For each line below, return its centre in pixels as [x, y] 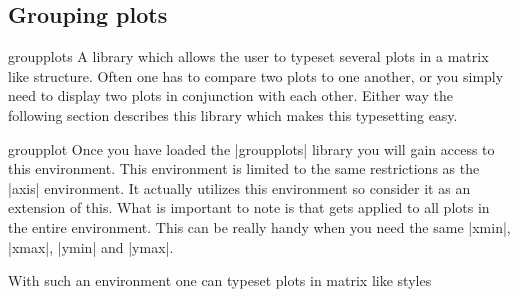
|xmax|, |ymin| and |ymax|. [91, 246]
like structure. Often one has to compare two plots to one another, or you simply [256, 75]
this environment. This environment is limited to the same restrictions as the [244, 168]
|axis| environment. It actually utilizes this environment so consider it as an [239, 187]
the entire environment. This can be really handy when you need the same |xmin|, [259, 226]
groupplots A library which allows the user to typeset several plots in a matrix [248, 56]
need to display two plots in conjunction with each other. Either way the [230, 95]
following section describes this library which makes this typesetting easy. [233, 114]
